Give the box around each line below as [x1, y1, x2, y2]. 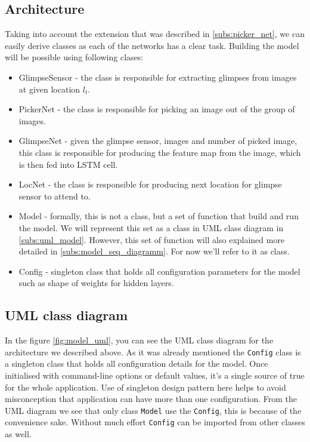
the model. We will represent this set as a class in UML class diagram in [18, 221, 284, 234]
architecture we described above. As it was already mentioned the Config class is [5, 345, 301, 358]
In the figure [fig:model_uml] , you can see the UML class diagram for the [5, 334, 274, 346]
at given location [18, 82, 80, 95]
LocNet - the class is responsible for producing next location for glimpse [18, 178, 282, 191]
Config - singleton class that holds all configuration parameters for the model [18, 265, 300, 277]
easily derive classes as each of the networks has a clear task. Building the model [5, 39, 299, 51]
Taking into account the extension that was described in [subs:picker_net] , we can [5, 27, 305, 40]
